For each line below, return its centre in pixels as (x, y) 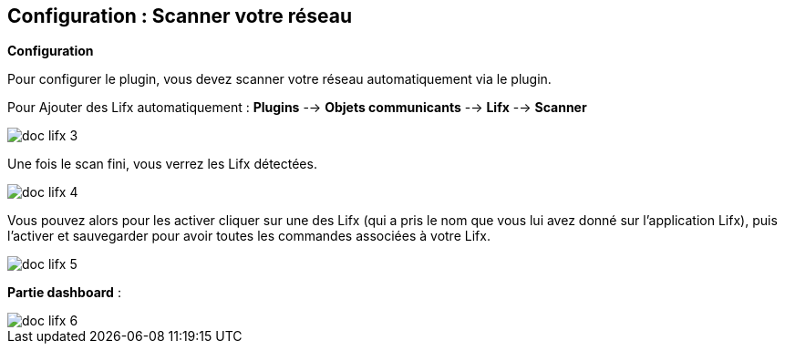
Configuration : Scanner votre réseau (180, 16)
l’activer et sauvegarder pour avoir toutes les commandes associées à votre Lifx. (249, 236)
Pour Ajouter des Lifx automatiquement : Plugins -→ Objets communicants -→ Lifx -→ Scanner (297, 108)
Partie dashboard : (64, 293)
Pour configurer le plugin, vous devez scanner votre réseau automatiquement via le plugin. (279, 79)
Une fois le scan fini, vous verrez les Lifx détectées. (162, 164)
